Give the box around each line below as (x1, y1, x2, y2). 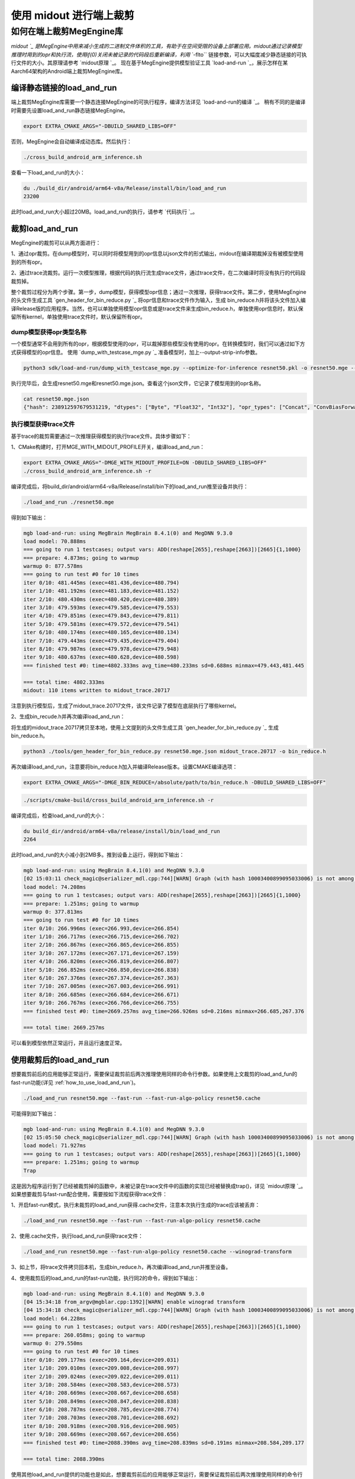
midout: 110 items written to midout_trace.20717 (23, 687, 170, 693)
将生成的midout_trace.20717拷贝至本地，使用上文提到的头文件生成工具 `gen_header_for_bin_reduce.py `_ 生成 (11, 724, 279, 731)
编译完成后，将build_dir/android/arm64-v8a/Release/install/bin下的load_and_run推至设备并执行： (11, 483, 248, 490)
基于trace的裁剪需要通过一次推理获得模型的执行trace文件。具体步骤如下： (11, 432, 192, 440)
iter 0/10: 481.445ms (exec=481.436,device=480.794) (23, 579, 180, 586)
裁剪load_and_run (11, 224, 78, 234)
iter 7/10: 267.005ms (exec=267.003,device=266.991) (23, 983, 180, 990)
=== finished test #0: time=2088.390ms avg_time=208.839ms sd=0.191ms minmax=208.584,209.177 (23, 1439, 305, 1446)
